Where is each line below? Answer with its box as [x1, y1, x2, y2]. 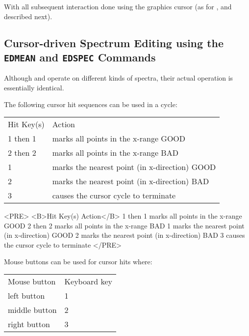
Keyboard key [64, 276, 112, 287]
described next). [4, 11, 52, 21]
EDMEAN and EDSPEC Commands [4, 49, 156, 64]
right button [8, 318, 50, 330]
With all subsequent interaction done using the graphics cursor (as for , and [4, 1, 232, 11]
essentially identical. [4, 82, 64, 92]
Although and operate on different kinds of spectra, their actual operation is [4, 73, 233, 83]
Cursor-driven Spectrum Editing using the [4, 35, 224, 50]
